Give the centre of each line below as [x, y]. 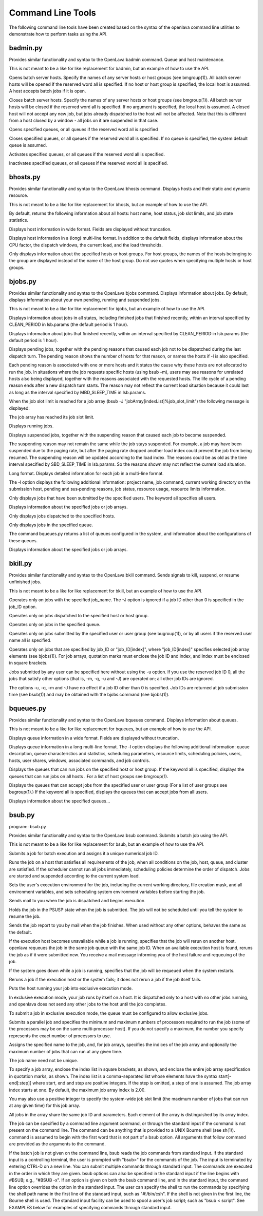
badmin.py [26, 48]
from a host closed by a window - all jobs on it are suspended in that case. [84, 120]
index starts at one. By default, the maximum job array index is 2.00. [77, 1090]
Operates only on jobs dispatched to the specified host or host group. [79, 616]
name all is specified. [30, 640]
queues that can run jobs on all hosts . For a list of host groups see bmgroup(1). [89, 776]
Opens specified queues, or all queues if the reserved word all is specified [84, 130]
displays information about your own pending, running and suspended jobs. [85, 300]
